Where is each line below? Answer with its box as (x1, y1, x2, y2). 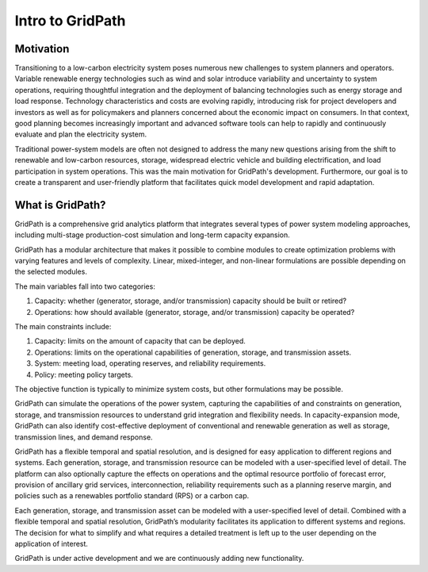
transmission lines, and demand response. (14, 432, 154, 442)
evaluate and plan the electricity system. (14, 129, 147, 139)
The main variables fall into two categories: (14, 282, 156, 291)
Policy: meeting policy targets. (34, 370, 134, 379)
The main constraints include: (14, 322, 112, 331)
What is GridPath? (14, 198, 106, 212)
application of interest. (14, 539, 89, 549)
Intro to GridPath (14, 12, 126, 29)
